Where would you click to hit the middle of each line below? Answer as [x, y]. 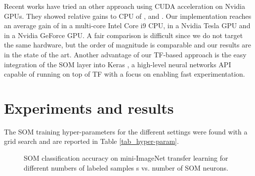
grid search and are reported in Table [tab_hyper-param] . [91, 141]
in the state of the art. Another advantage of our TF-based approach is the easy [125, 54]
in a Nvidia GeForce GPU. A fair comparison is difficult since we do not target [124, 35]
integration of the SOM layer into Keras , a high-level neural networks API [118, 64]
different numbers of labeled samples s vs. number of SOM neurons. [126, 167]
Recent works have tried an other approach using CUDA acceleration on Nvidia [125, 6]
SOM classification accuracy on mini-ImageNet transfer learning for [126, 158]
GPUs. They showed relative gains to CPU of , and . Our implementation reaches [128, 16]
